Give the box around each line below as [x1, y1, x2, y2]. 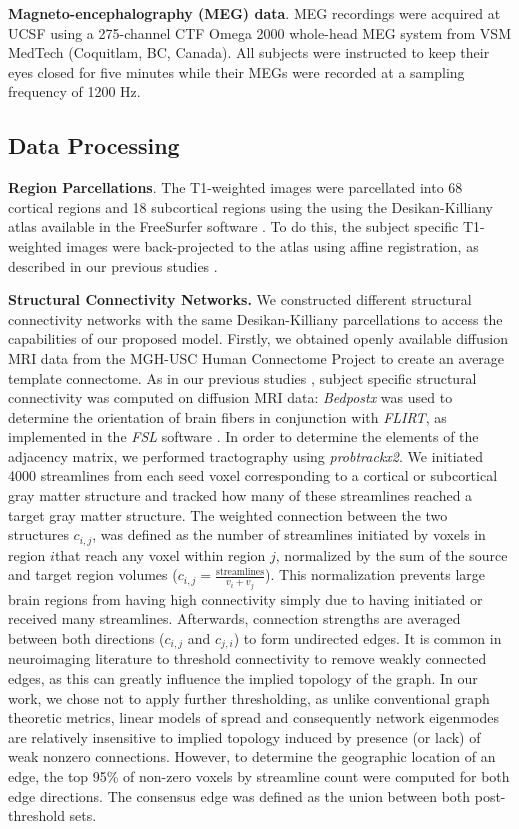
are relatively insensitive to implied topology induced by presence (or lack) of [8, 726, 481, 747]
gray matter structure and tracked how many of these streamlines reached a [8, 485, 473, 506]
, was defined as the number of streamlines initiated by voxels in [92, 524, 486, 545]
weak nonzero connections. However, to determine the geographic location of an [8, 746, 496, 767]
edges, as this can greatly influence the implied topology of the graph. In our [8, 668, 478, 689]
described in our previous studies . [8, 255, 218, 276]
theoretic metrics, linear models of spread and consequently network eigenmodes [8, 707, 499, 728]
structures [8, 524, 69, 545]
